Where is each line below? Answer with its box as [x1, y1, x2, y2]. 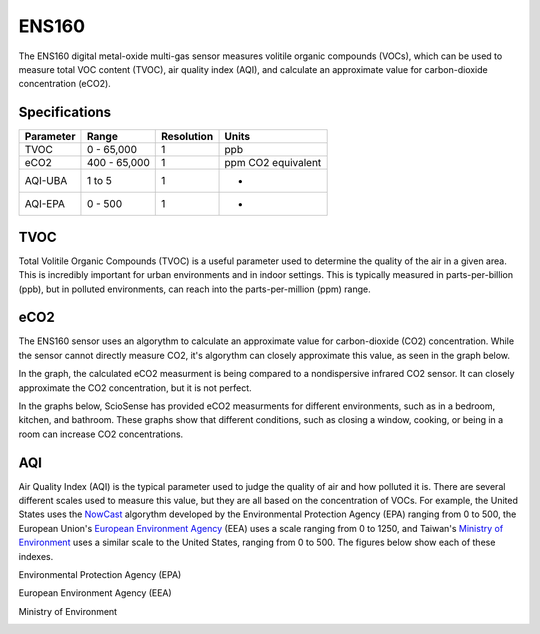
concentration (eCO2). [18, 78, 112, 90]
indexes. [18, 550, 54, 562]
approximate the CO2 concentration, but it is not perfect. [18, 381, 252, 394]
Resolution [160, 130, 214, 144]
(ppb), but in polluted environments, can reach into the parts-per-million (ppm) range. [18, 283, 371, 295]
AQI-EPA [24, 197, 65, 211]
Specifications [18, 104, 112, 121]
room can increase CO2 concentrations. [18, 428, 184, 440]
